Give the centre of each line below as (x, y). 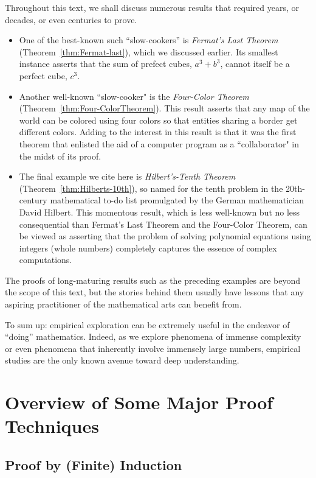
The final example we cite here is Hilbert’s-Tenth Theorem (127, 176)
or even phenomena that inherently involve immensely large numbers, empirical (153, 348)
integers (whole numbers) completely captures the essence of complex (148, 248)
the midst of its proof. (60, 156)
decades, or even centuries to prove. (71, 19)
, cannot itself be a (255, 64)
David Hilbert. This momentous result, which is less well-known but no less (160, 212)
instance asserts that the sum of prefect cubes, (105, 64)
